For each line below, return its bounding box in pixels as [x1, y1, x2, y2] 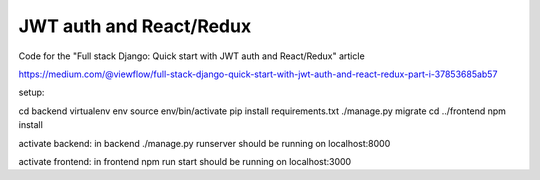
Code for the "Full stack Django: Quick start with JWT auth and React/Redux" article [18, 50, 365, 62]
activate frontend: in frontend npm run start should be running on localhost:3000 [18, 155, 352, 167]
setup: [18, 86, 45, 99]
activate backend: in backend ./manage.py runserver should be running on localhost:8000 [18, 137, 391, 149]
